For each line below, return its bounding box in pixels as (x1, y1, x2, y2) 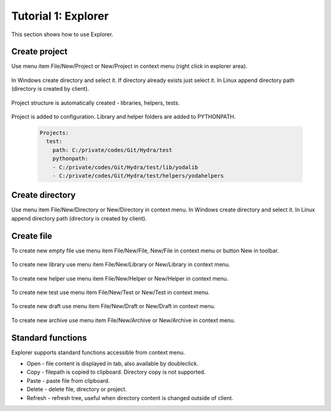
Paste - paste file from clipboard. (26, 377, 110, 384)
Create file (11, 230, 52, 241)
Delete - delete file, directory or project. (26, 386, 127, 393)
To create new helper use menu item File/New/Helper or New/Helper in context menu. (11, 274, 229, 282)
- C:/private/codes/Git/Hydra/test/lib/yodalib (52, 164, 199, 171)
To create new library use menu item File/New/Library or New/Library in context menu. (11, 261, 230, 268)
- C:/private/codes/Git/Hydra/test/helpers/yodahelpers (52, 172, 224, 179)
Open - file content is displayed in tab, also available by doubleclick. (26, 360, 199, 367)
